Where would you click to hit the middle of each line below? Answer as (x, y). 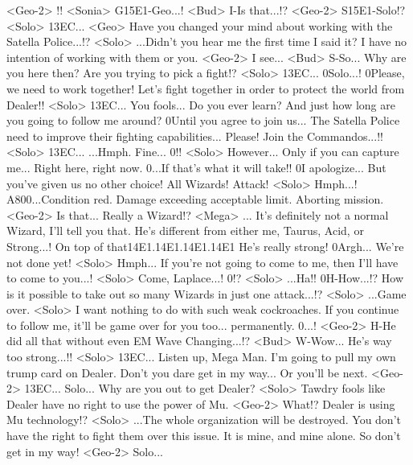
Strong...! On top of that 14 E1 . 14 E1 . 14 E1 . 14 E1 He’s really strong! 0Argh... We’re (205, 246)
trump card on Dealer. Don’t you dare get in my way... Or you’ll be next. (187, 372)
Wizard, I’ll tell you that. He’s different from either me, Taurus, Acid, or (185, 230)
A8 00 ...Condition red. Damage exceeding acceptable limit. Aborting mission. (195, 199)
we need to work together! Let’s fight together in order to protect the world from (206, 88)
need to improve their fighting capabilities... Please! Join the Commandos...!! (195, 136)
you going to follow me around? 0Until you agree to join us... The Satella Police (203, 120)
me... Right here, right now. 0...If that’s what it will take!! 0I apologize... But (196, 167)
